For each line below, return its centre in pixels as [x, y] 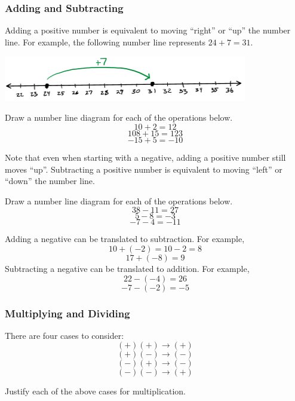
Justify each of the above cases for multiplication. [96, 391]
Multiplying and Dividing [67, 313]
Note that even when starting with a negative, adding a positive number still [145, 157]
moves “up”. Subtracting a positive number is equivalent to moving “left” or [144, 169]
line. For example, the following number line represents [105, 42]
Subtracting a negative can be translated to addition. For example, [127, 269]
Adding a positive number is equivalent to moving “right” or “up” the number [148, 30]
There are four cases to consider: [64, 335]
